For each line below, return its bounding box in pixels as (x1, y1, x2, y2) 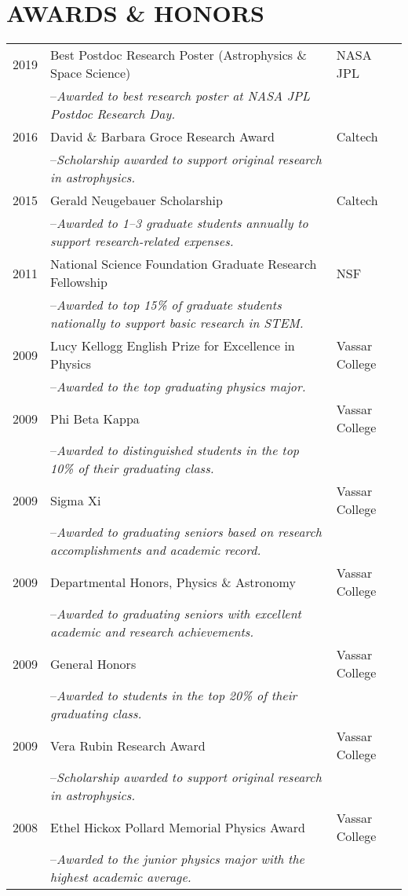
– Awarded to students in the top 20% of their (50, 686, 297, 705)
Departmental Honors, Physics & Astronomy (50, 572, 296, 591)
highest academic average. (50, 868, 191, 887)
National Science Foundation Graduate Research (50, 255, 317, 274)
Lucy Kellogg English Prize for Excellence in (50, 336, 295, 355)
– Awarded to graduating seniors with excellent (50, 604, 301, 623)
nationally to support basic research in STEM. (50, 314, 304, 332)
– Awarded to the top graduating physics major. (50, 377, 306, 396)
